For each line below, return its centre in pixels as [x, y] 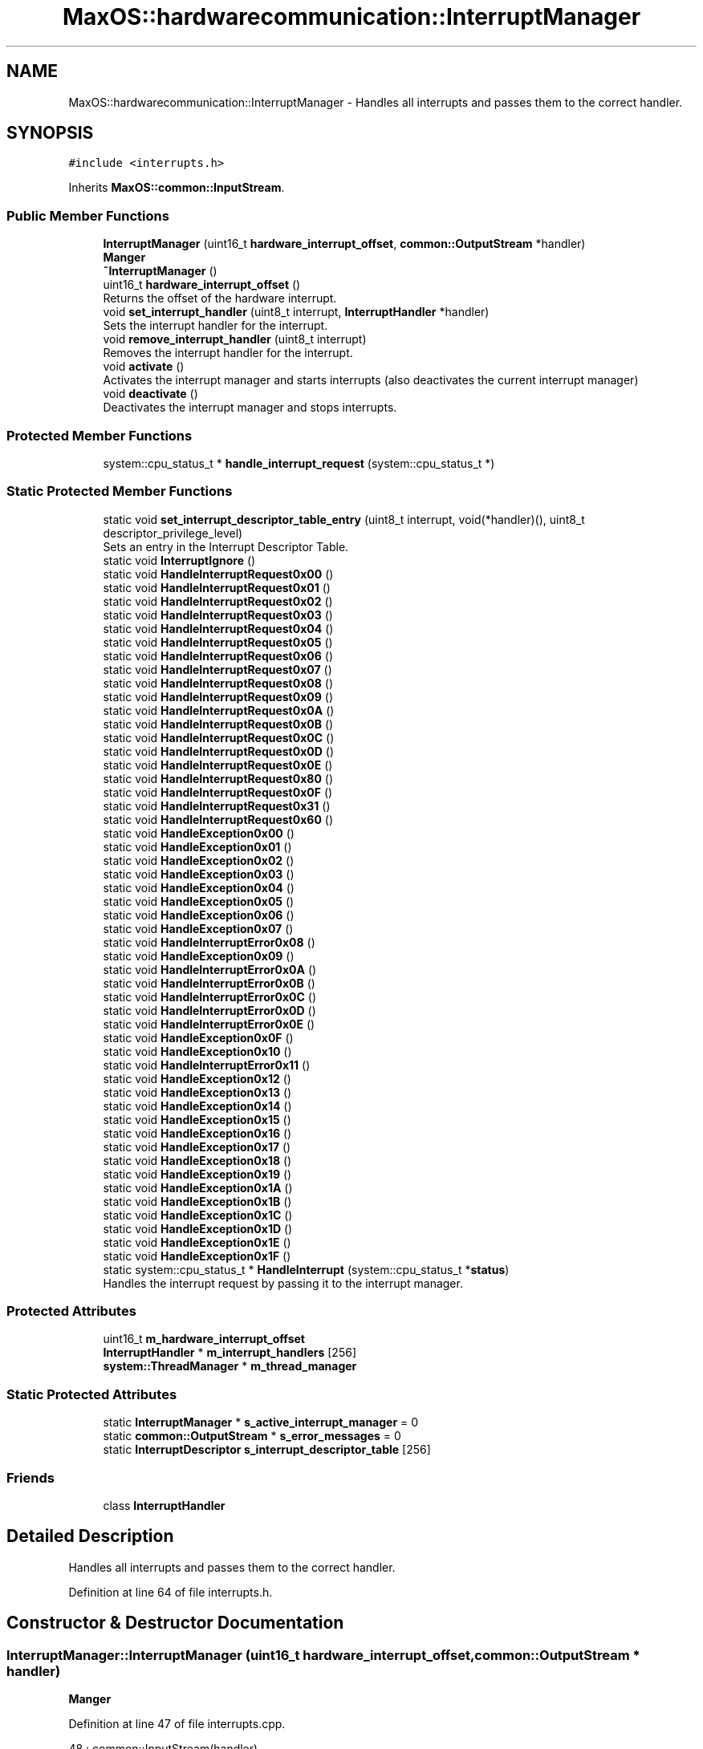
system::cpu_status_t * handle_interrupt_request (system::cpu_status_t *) [299, 463]
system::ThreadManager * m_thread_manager [230, 1366]
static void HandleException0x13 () [197, 1092]
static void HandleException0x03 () [199, 874]
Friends [30, 1477]
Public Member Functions [88, 215]
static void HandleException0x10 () [197, 1051]
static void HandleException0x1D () [198, 1228]
